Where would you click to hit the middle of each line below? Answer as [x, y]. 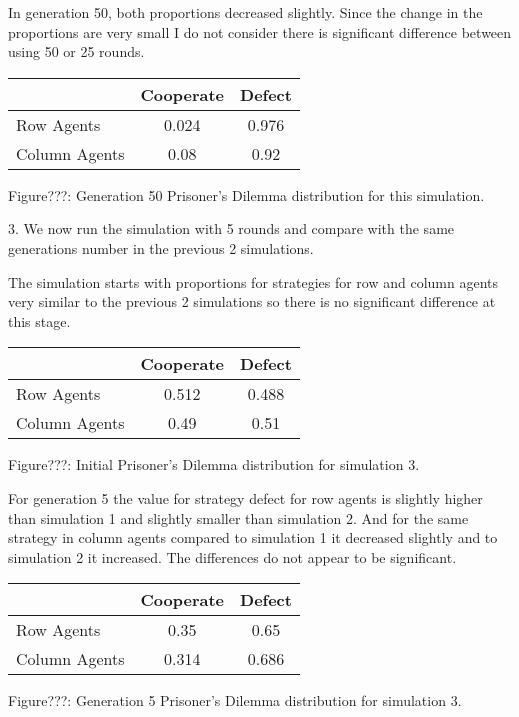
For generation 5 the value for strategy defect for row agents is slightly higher [245, 497]
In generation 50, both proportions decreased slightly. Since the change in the [245, 12]
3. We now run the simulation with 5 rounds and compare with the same [231, 228]
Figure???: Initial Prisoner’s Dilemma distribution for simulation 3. [214, 464]
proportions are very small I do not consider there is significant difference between [260, 31]
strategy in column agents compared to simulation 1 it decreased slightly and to [253, 537]
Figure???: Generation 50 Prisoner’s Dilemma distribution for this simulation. [246, 194]
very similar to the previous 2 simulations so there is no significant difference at [252, 301]
